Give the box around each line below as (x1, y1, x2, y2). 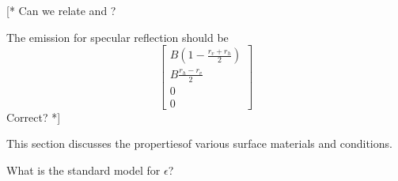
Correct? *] (6, 108, 61, 125)
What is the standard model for (6, 162, 161, 179)
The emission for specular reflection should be (6, 28, 229, 45)
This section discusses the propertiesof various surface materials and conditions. (6, 135, 392, 152)
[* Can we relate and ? (6, 2, 116, 18)
